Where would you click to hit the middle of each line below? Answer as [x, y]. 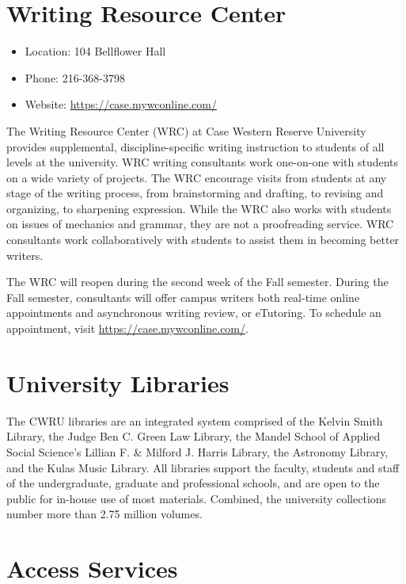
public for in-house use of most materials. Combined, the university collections [197, 498]
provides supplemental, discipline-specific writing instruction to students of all [195, 146]
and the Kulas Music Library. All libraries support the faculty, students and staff [203, 467]
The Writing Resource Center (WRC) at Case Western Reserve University [186, 130]
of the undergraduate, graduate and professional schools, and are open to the [193, 483]
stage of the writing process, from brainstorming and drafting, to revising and [195, 193]
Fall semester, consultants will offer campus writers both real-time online [183, 297]
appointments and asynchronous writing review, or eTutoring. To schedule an [194, 313]
